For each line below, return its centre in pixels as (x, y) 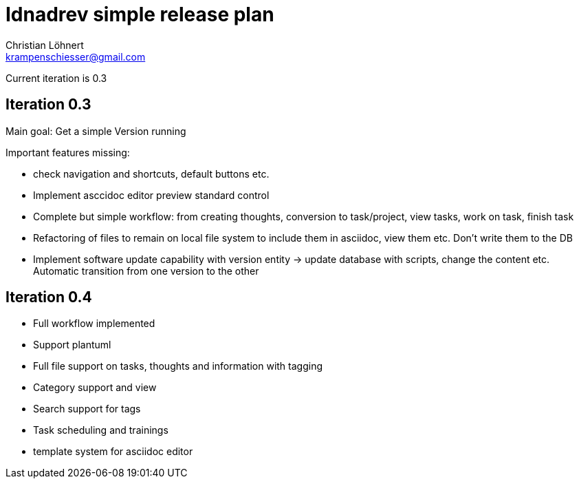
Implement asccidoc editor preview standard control (151, 195)
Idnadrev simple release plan (140, 14)
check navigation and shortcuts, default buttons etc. (151, 173)
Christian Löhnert (45, 45)
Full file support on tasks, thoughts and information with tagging (178, 366)
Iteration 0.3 (48, 105)
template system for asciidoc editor (113, 452)
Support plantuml (72, 345)
